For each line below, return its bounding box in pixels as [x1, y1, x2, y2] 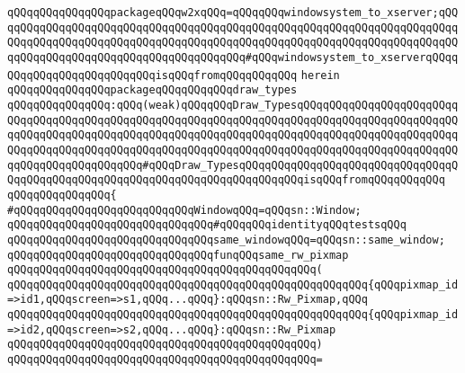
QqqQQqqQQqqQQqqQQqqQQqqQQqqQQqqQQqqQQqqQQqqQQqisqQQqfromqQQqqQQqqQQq [7, 173, 445, 187]
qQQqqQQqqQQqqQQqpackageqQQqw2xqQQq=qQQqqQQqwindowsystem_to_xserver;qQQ [7, 6, 459, 19]
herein [300, 68, 340, 82]
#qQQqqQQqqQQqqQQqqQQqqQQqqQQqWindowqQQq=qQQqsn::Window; [7, 203, 362, 217]
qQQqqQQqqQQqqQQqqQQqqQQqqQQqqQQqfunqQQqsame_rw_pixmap [7, 248, 349, 262]
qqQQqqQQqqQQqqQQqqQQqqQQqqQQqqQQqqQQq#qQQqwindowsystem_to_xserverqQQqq [7, 50, 459, 64]
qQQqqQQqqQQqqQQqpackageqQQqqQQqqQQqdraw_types [7, 84, 298, 97]
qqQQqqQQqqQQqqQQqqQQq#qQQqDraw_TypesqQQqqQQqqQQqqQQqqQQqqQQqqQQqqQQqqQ [7, 158, 459, 172]
